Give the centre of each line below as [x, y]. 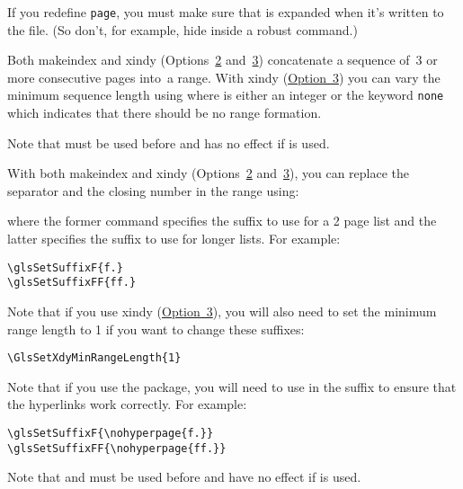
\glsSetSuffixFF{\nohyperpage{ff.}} [117, 448]
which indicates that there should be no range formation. [165, 113]
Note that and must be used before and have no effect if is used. [184, 477]
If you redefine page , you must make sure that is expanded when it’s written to [226, 12]
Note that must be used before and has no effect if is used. [169, 142]
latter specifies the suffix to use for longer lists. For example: [174, 239]
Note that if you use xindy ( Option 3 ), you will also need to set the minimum [222, 311]
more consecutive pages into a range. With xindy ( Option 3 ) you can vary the [224, 77]
